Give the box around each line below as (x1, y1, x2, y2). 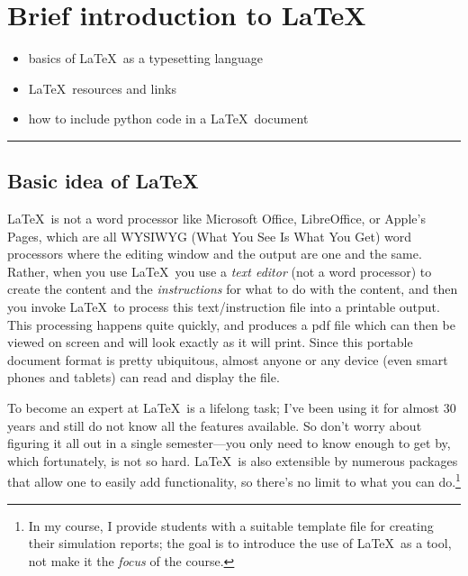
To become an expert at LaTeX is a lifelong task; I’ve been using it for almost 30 (7, 398, 456, 417)
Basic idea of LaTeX (7, 167, 199, 195)
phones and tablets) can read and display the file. (7, 368, 280, 387)
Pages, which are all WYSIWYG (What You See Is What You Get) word (7, 226, 412, 245)
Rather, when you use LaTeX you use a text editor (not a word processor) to (7, 261, 432, 280)
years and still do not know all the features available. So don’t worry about (7, 416, 422, 434)
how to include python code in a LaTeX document (28, 109, 309, 128)
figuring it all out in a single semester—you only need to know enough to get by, (7, 434, 451, 453)
